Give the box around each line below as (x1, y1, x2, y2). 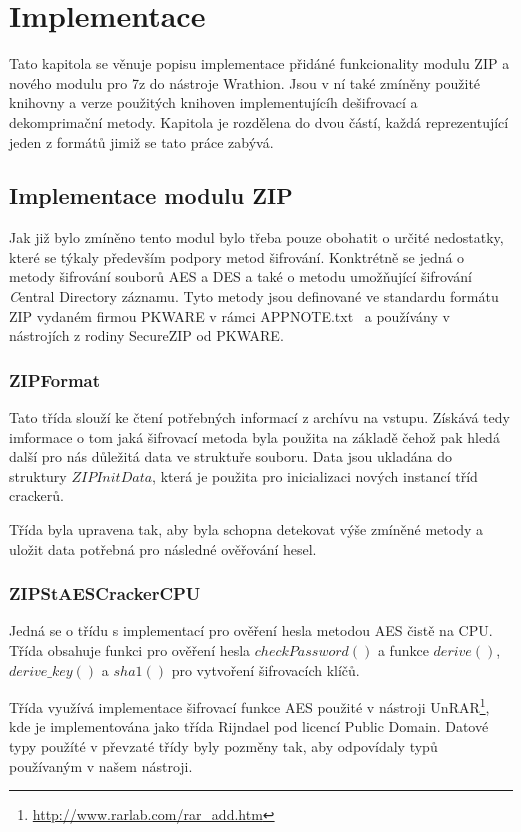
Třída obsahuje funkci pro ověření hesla (9, 640, 251, 661)
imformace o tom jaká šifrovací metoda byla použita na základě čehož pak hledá (9, 426, 500, 447)
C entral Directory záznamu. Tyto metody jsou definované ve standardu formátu (9, 286, 499, 307)
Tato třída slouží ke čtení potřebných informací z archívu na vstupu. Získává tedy (9, 407, 510, 428)
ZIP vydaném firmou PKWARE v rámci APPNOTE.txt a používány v (9, 305, 450, 326)
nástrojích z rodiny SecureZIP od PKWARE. (9, 325, 284, 346)
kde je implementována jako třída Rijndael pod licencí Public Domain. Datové (9, 716, 489, 737)
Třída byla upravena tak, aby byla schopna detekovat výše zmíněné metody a (9, 519, 483, 540)
